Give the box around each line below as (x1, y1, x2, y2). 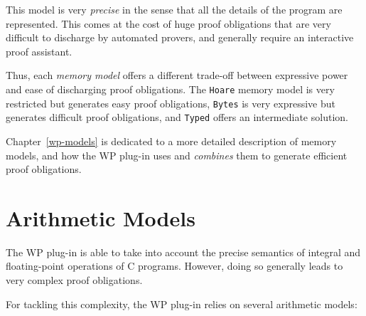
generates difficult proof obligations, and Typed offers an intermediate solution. (6, 110, 348, 125)
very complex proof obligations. (6, 273, 143, 288)
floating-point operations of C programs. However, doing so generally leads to (6, 258, 343, 273)
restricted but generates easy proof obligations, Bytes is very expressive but (6, 95, 335, 110)
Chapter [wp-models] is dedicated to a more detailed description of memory (6, 133, 337, 148)
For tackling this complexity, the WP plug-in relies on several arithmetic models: (6, 296, 357, 311)
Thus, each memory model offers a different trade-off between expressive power (6, 68, 348, 83)
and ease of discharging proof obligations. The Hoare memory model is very (6, 81, 335, 96)
